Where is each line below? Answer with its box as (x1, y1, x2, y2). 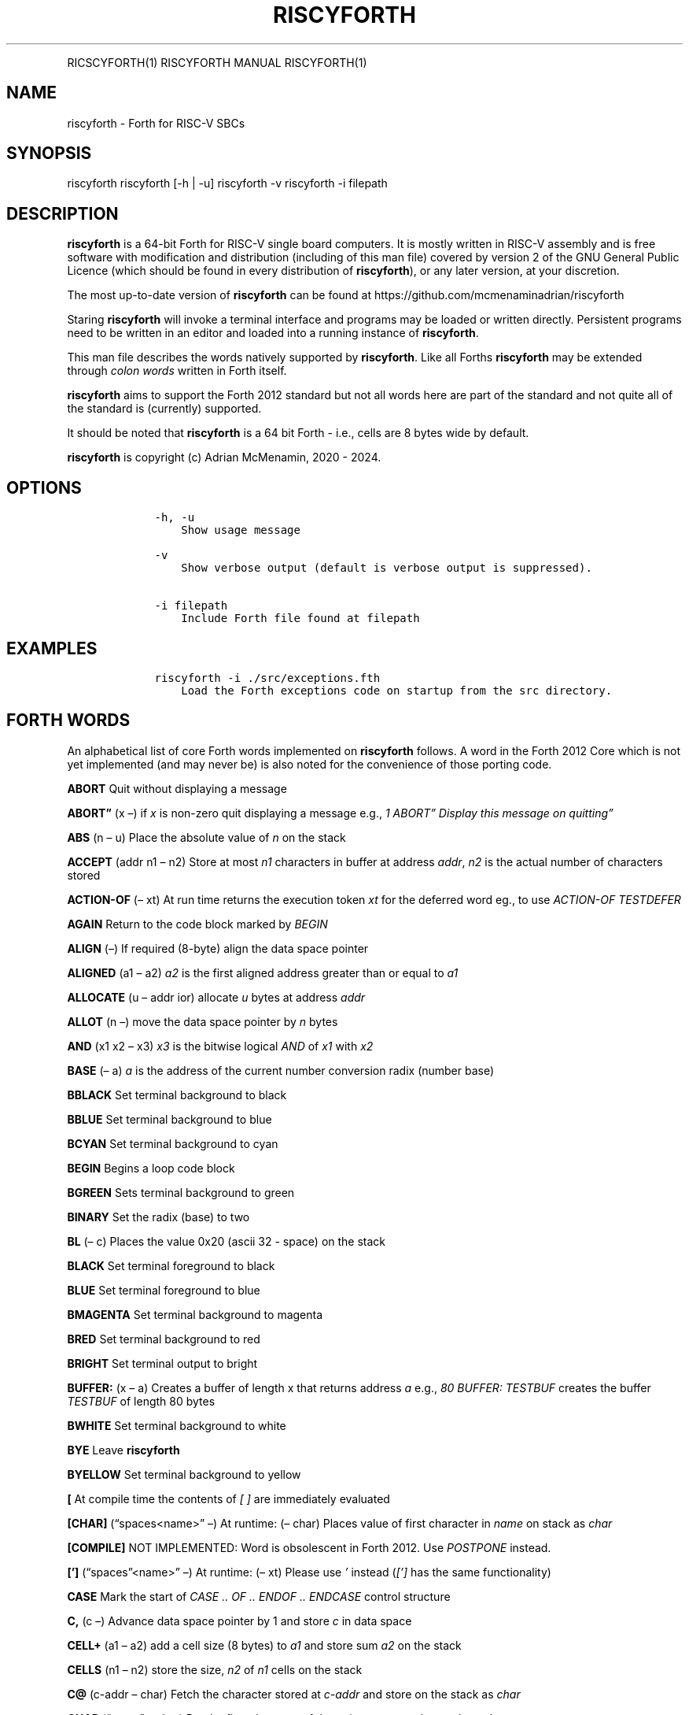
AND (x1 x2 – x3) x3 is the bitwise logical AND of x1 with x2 (67, 1039, 374, 1053)
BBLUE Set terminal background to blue (67, 1112, 272, 1126)
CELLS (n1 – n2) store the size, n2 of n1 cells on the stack (67, 1662, 363, 1676)
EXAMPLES (6, 638, 98, 658)
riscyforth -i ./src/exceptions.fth (154, 671, 381, 684)
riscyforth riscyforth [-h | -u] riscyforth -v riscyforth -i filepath (67, 176, 388, 191)
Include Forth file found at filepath (181, 612, 420, 625)
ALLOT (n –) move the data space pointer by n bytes (67, 1014, 338, 1028)
